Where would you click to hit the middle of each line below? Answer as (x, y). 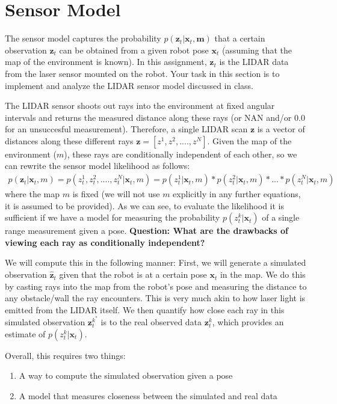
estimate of (25, 333)
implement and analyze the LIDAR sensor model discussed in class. (129, 85)
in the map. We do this (263, 274)
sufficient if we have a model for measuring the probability (113, 217)
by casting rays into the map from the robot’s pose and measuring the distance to (156, 286)
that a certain (240, 38)
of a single (281, 217)
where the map (32, 194)
